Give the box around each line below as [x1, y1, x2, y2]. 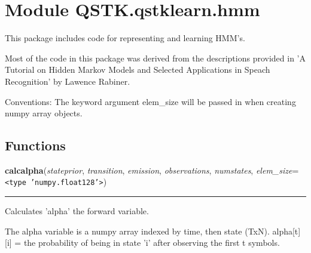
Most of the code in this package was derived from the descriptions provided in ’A [5, 51, 306, 64]
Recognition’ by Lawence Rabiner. [5, 75, 130, 87]
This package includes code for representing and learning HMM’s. [5, 32, 245, 44]
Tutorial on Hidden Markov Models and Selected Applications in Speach [5, 63, 270, 76]
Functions [5, 136, 66, 155]
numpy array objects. [5, 107, 83, 119]
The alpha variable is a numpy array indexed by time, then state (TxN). [5, 224, 270, 237]
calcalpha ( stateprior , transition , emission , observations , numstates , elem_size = [5, 163, 299, 176]
